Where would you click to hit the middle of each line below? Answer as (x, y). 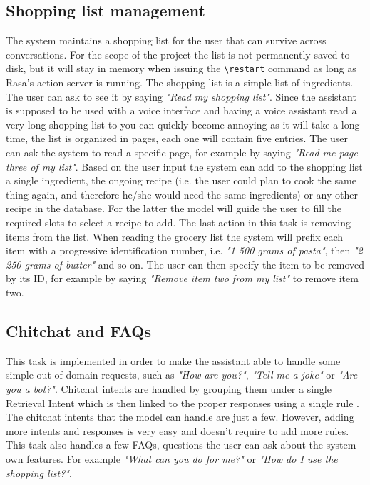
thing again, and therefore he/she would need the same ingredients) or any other (182, 194)
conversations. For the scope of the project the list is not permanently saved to (178, 54)
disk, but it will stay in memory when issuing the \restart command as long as (181, 68)
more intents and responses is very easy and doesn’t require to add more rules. (178, 430)
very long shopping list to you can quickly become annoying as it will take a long (183, 124)
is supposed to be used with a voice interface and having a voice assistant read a (181, 110)
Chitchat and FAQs (78, 330)
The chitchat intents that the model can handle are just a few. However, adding (180, 417)
